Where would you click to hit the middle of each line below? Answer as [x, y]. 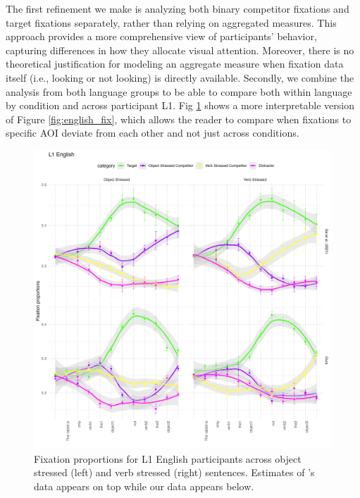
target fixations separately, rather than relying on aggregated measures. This [171, 22]
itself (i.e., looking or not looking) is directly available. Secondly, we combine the [180, 77]
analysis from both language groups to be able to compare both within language [179, 91]
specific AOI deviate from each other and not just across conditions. [153, 133]
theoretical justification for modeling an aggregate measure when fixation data [175, 64]
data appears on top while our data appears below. [144, 486]
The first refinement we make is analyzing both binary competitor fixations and [178, 8]
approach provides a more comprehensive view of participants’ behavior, [161, 36]
